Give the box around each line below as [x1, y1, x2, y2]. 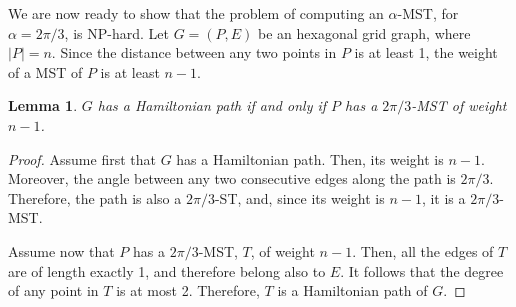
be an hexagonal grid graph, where [258, 22, 471, 43]
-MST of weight [411, 95, 507, 116]
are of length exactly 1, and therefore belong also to [8, 260, 326, 281]
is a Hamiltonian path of [277, 280, 428, 301]
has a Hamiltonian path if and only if [97, 95, 327, 116]
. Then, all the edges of [352, 240, 494, 261]
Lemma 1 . [8, 95, 78, 116]
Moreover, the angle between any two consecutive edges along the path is [8, 168, 456, 189]
